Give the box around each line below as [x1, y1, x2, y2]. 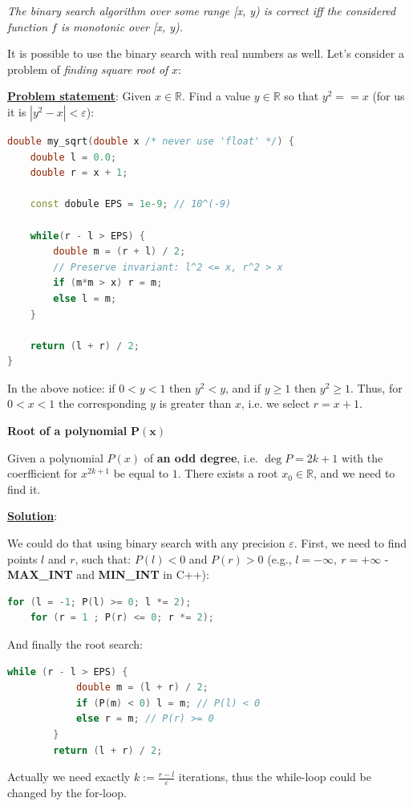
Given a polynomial [7, 449, 103, 466]
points [7, 550, 38, 567]
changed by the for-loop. [7, 784, 128, 800]
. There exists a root [177, 465, 278, 482]
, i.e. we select [241, 395, 310, 412]
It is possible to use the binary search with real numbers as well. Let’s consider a [7, 45, 404, 62]
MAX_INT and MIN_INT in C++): [7, 566, 209, 583]
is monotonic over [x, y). [60, 18, 183, 35]
